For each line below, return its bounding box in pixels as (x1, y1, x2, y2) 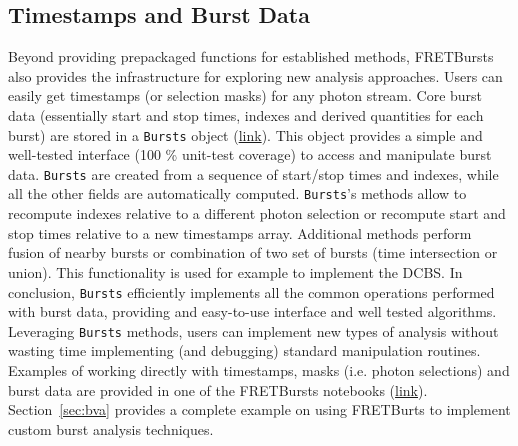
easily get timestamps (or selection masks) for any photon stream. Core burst (8, 85, 483, 106)
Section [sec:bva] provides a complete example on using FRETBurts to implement (8, 399, 511, 420)
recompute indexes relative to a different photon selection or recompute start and (8, 203, 506, 224)
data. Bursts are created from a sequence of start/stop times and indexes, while (8, 163, 499, 184)
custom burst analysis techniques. (8, 418, 214, 439)
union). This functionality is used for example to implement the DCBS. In (8, 261, 463, 282)
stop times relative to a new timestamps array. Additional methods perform (8, 222, 472, 243)
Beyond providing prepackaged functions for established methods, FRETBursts (8, 46, 494, 67)
